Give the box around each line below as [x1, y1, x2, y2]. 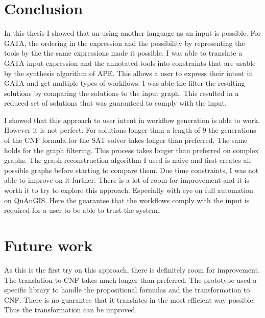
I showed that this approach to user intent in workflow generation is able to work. [4, 114, 260, 125]
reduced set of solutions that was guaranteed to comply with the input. [4, 97, 227, 108]
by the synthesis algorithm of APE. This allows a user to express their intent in [4, 67, 253, 78]
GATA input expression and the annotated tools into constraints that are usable [4, 57, 256, 68]
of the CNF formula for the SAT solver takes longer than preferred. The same [4, 135, 248, 145]
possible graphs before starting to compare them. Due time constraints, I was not [4, 164, 259, 175]
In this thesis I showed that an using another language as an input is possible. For [4, 28, 261, 38]
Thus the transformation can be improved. [4, 304, 137, 315]
